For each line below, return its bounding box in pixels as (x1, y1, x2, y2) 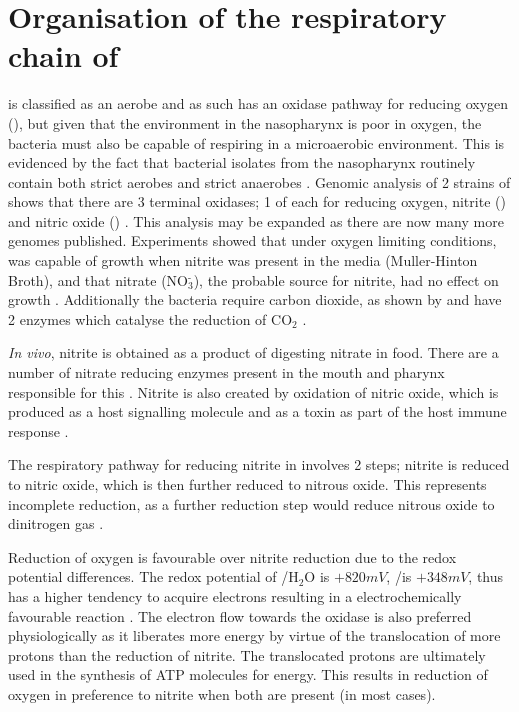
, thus (468, 566, 504, 587)
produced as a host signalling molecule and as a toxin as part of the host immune (8, 401, 507, 422)
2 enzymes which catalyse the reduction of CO (8, 308, 293, 329)
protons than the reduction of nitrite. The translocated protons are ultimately (8, 644, 486, 665)
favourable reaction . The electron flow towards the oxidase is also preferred (8, 605, 472, 626)
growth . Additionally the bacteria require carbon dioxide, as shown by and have (8, 289, 502, 310)
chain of (8, 35, 119, 76)
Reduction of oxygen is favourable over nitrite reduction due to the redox (8, 546, 457, 567)
